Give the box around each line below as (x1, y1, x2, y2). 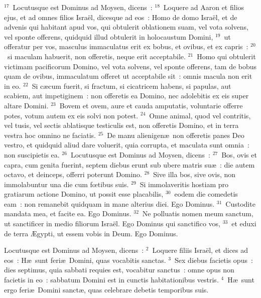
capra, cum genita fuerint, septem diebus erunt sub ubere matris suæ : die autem (4, 159, 255, 170)
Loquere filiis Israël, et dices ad (152, 245, 248, 255)
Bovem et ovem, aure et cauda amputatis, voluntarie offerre (59, 100, 243, 110)
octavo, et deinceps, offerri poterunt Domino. (4, 169, 142, 180)
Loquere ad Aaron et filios (163, 2, 244, 12)
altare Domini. (4, 100, 49, 110)
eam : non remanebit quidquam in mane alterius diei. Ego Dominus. (4, 198, 215, 209)
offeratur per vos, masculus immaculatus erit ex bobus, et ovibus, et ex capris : (4, 41, 248, 52)
